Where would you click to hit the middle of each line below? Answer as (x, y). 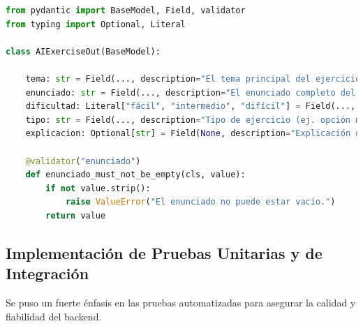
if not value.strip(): (98, 188)
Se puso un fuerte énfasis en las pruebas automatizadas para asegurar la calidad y (181, 303)
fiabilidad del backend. (54, 316)
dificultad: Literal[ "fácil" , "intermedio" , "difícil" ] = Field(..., (191, 106)
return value (76, 215)
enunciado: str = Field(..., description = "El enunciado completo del (191, 92)
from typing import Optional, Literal (96, 24)
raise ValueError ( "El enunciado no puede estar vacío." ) (200, 202)
